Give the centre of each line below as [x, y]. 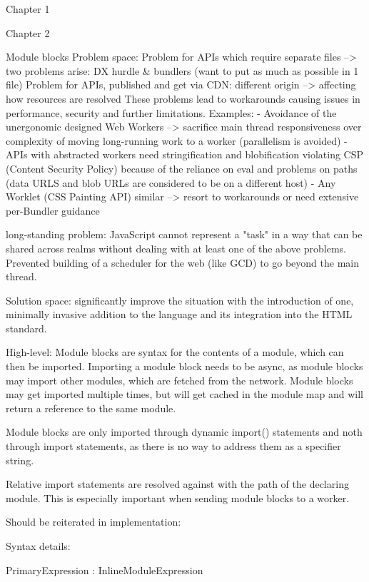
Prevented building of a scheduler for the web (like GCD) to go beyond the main [182, 262]
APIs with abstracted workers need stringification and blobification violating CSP [185, 154]
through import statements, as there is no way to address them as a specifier [173, 446]
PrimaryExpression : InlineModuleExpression [105, 570]
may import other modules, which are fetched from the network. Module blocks [180, 380]
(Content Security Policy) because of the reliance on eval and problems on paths [182, 168]
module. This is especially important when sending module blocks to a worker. [178, 497]
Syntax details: [38, 546]
